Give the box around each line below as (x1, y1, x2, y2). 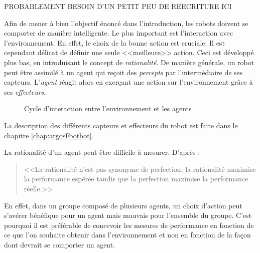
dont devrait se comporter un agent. (4, 239, 115, 249)
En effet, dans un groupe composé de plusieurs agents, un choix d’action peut (4, 200, 242, 210)
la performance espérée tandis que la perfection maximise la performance (24, 173, 248, 184)
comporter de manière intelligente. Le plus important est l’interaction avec (4, 28, 233, 38)
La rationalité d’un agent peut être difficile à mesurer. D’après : (4, 147, 200, 157)
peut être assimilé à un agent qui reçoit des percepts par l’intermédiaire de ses (4, 67, 243, 77)
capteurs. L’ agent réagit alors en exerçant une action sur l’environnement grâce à (4, 77, 253, 87)
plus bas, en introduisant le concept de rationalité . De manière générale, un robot (4, 57, 254, 67)
